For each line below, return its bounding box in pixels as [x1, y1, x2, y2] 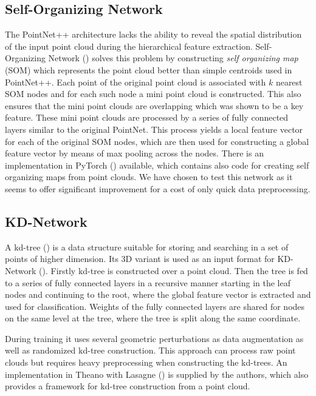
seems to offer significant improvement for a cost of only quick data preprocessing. [5, 182, 311, 195]
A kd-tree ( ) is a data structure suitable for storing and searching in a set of [5, 240, 289, 253]
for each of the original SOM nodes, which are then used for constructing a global [5, 135, 309, 147]
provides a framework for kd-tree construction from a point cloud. [5, 380, 250, 392]
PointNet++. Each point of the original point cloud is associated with [5, 75, 266, 88]
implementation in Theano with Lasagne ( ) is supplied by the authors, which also [5, 367, 309, 380]
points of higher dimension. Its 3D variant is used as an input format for [5, 252, 275, 265]
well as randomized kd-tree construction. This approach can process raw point [5, 344, 296, 357]
